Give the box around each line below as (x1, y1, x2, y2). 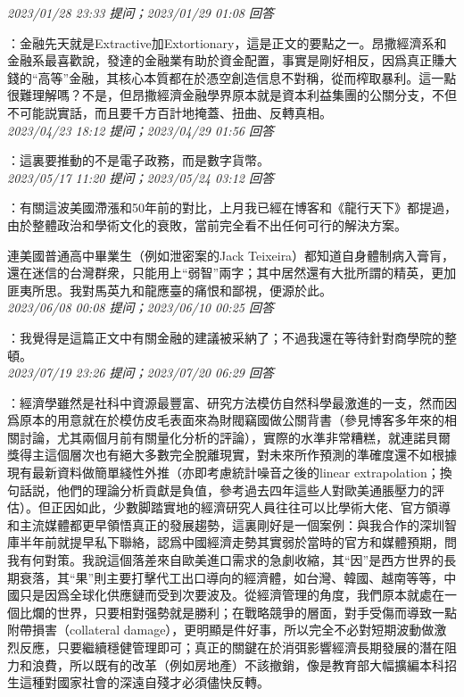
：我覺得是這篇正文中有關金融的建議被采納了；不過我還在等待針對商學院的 (7, 328, 444, 346)
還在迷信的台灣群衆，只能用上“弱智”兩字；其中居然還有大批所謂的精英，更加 (7, 263, 457, 282)
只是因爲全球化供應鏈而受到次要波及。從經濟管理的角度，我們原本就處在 (19, 585, 444, 604)
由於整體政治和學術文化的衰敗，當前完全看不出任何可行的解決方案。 (7, 215, 407, 234)
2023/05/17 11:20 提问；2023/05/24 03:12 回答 (7, 168, 274, 187)
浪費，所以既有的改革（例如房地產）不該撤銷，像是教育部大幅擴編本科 (31, 655, 444, 674)
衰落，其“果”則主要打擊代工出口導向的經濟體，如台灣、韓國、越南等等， (19, 568, 444, 586)
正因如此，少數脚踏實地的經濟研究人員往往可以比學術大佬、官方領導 (50, 498, 451, 517)
